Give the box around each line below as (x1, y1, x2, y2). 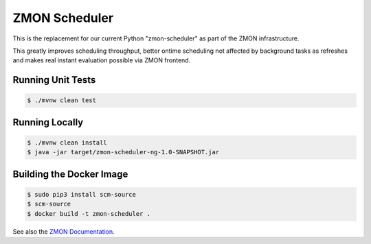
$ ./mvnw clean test (27, 97, 96, 104)
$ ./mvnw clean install (27, 138, 108, 147)
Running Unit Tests (12, 74, 96, 86)
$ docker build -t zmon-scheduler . (27, 210, 151, 217)
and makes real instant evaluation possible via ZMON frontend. (12, 56, 191, 64)
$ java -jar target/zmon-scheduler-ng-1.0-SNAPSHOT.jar (27, 148, 220, 156)
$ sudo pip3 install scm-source (27, 191, 137, 198)
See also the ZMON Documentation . (12, 227, 115, 236)
